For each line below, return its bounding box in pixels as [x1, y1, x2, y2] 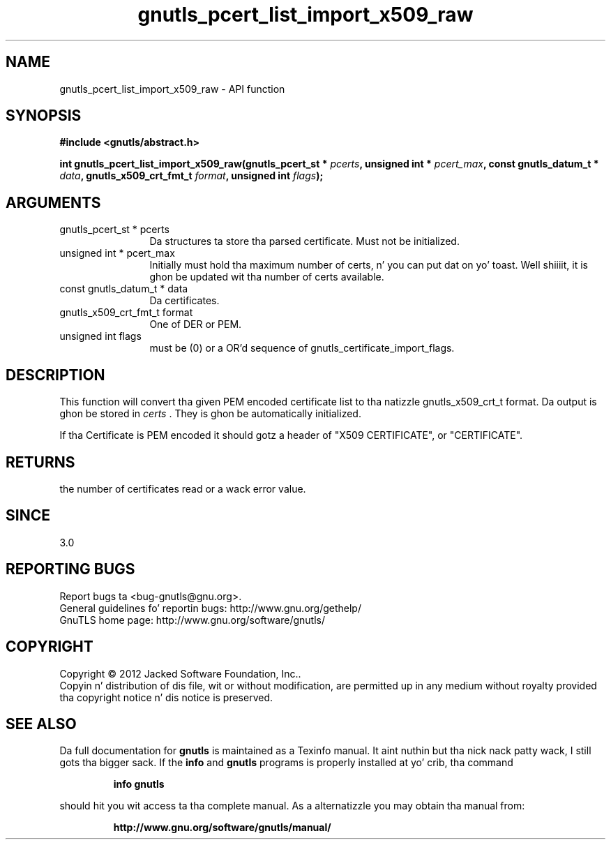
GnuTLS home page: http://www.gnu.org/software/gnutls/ [59, 613, 325, 626]
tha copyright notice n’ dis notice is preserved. [59, 691, 273, 703]
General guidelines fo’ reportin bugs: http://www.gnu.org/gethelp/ [59, 601, 361, 614]
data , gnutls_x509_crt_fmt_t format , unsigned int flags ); [59, 170, 324, 182]
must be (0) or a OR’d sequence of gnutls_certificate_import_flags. [149, 342, 455, 354]
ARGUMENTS [6, 193, 101, 211]
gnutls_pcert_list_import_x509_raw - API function [59, 82, 285, 95]
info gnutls [113, 778, 165, 791]
